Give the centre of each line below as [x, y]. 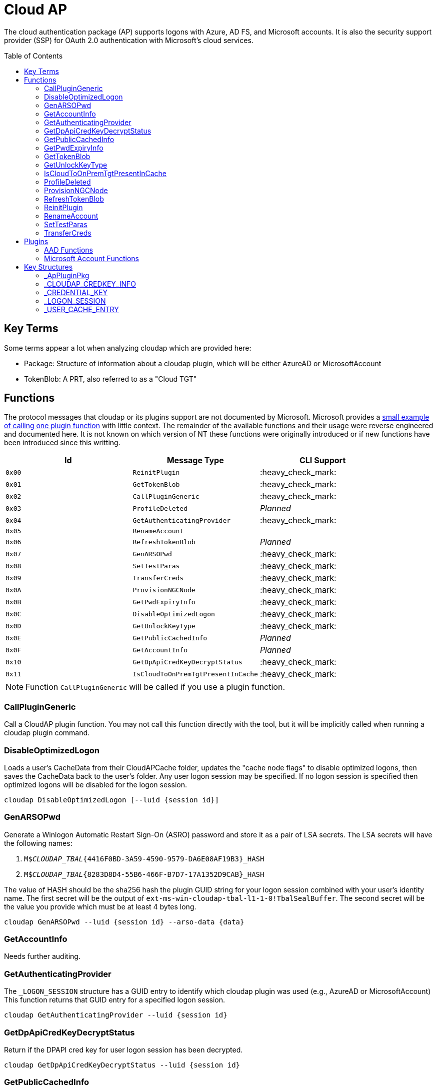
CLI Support [322, 460]
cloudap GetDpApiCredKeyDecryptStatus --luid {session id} [122, 1065]
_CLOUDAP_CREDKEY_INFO [90, 284]
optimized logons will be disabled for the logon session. [95, 784]
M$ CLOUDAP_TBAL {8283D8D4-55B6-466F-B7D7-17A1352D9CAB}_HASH [144, 874]
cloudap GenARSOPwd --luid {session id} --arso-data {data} [124, 922]
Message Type [195, 460]
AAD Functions [68, 250]
